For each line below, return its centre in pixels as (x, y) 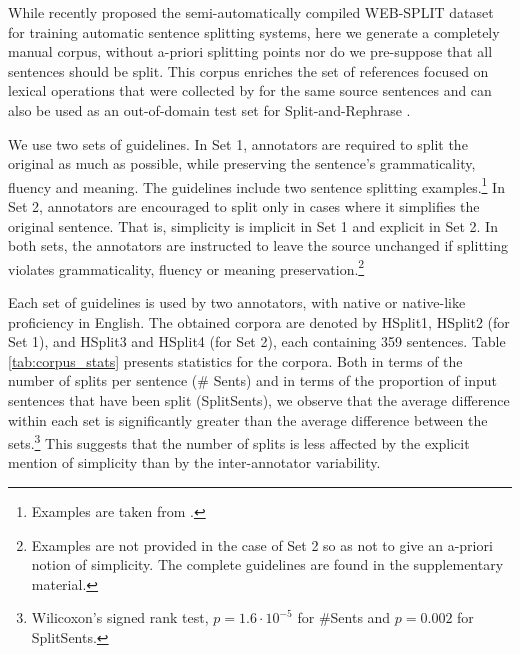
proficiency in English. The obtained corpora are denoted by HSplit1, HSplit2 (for (259, 321)
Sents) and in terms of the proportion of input (355, 380)
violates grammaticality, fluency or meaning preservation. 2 (186, 267)
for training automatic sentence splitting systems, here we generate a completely (254, 31)
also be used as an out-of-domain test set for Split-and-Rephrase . (209, 109)
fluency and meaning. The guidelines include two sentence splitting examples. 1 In (256, 185)
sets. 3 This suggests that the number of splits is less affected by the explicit (239, 441)
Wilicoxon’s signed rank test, (120, 617)
